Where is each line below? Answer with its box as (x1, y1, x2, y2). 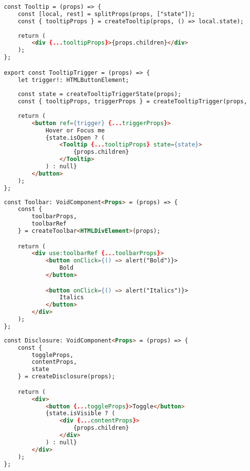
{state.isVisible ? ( (45, 410, 116, 417)
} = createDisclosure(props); (17, 373, 116, 380)
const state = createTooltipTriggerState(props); (17, 91, 182, 98)
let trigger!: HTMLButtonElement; (17, 76, 129, 83)
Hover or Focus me (45, 127, 105, 134)
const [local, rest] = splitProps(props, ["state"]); (17, 10, 195, 17)
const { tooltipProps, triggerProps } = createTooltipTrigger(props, (17, 98, 248, 105)
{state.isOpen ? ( (45, 134, 105, 141)
